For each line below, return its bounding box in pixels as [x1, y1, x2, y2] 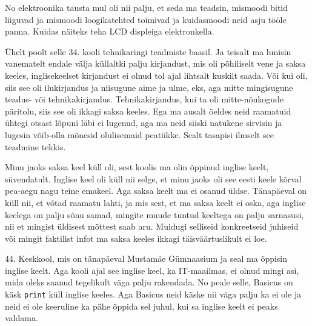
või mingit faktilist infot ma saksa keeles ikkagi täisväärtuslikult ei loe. [5, 231, 267, 244]
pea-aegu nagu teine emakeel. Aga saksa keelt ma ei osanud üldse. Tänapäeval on [5, 184, 307, 197]
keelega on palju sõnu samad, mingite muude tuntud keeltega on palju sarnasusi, [5, 208, 304, 221]
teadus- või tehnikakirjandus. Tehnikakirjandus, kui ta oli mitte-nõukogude [5, 93, 284, 105]
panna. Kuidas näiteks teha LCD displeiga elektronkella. [5, 25, 214, 38]
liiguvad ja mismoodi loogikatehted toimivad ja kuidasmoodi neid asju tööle [5, 13, 287, 25]
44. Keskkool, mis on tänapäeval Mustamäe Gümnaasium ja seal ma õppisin [5, 252, 288, 265]
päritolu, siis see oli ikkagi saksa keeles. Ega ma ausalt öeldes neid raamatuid [5, 104, 291, 117]
